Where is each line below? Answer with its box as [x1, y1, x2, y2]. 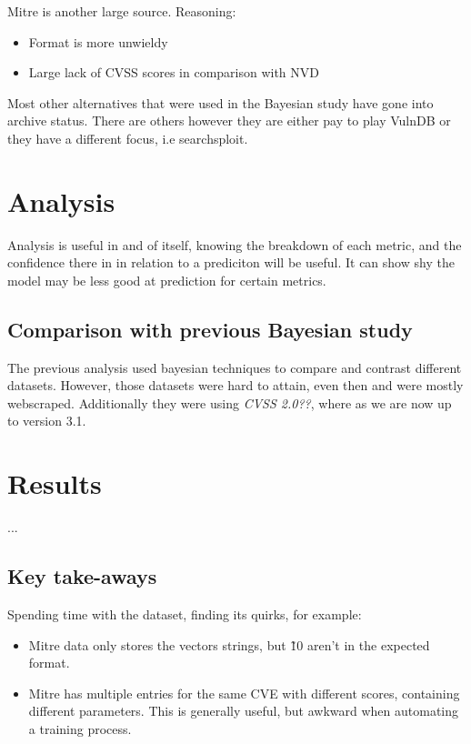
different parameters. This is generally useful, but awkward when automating [28, 701, 459, 720]
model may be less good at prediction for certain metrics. [7, 270, 326, 289]
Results [7, 465, 102, 502]
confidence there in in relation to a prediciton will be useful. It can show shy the [7, 253, 455, 272]
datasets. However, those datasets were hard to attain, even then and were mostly [7, 376, 464, 395]
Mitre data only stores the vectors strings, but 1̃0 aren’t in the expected [28, 635, 430, 654]
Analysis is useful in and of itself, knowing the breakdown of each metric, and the [7, 235, 462, 254]
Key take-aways [7, 562, 157, 590]
